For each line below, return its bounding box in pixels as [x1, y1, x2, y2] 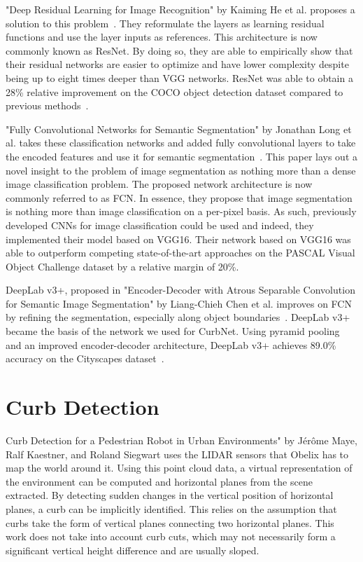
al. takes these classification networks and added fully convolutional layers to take [6, 135, 356, 150]
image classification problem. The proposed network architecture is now [6, 177, 313, 191]
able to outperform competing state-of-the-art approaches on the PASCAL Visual [6, 245, 355, 260]
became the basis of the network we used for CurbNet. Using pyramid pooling [6, 324, 340, 338]
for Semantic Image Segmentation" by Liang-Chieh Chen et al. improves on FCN [6, 296, 352, 310]
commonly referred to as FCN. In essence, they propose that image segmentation [6, 190, 353, 205]
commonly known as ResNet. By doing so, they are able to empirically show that [6, 43, 353, 57]
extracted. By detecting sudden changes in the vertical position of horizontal [6, 488, 334, 502]
